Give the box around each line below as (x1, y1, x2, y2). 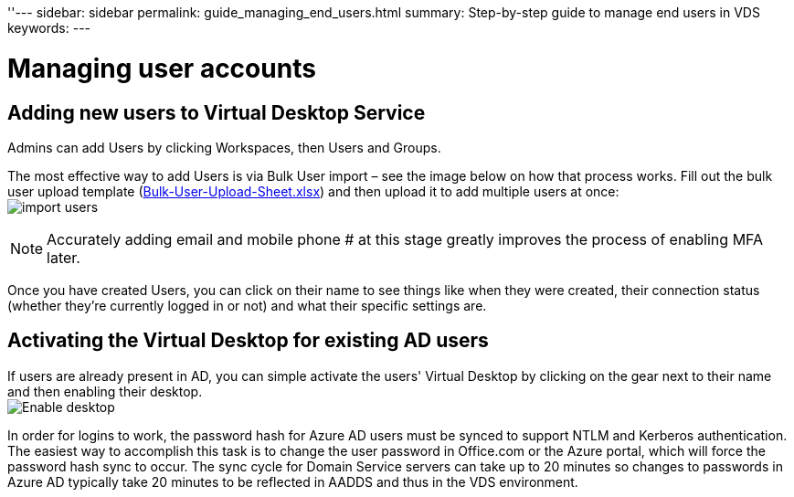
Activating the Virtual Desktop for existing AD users (7, 329, 489, 353)
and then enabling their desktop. (7, 383, 203, 399)
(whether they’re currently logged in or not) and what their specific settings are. (7, 297, 487, 313)
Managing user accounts (7, 52, 316, 84)
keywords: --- (7, 20, 91, 36)
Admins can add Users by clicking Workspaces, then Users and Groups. (7, 139, 441, 155)
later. (47, 248, 80, 267)
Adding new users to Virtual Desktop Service (7, 100, 426, 124)
